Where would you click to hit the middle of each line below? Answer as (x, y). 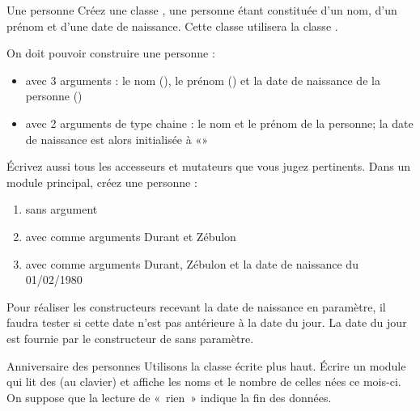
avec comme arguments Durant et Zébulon (131, 236)
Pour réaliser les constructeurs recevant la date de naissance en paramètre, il (196, 306)
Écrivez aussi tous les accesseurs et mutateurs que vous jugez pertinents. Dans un (209, 166)
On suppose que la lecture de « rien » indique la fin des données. (169, 397)
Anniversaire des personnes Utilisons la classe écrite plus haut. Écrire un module (206, 365)
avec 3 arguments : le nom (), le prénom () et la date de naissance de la (203, 80)
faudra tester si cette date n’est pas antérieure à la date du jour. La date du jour (207, 322)
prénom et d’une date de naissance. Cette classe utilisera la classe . (172, 25)
